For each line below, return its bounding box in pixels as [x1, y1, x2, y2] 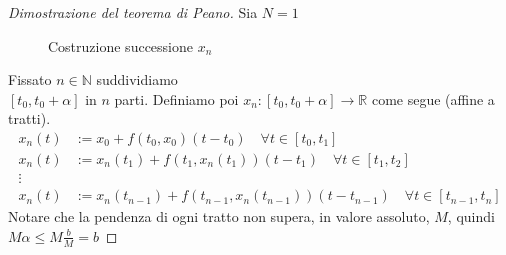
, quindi [447, 206, 495, 227]
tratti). [8, 108, 51, 129]
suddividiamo [96, 69, 178, 90]
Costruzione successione [48, 35, 193, 56]
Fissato [8, 69, 52, 90]
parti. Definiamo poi [114, 88, 239, 109]
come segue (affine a [371, 88, 495, 109]
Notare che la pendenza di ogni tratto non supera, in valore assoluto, [8, 206, 430, 227]
